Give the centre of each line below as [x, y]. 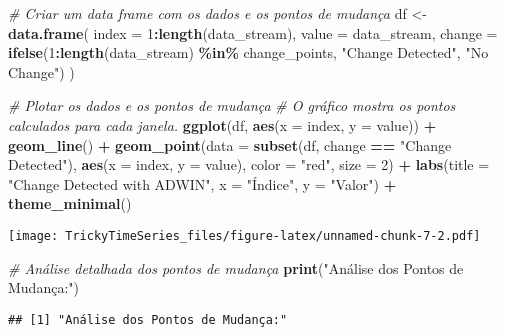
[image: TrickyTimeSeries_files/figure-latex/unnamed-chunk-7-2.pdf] [244, 235]
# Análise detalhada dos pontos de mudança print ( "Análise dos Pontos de [236, 267]
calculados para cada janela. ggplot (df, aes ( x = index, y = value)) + [222, 124]
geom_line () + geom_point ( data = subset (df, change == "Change [230, 144]
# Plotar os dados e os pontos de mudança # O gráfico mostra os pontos [232, 105]
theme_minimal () [70, 203]
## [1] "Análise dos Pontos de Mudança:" [148, 319]
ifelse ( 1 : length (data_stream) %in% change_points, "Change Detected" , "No [248, 52]
